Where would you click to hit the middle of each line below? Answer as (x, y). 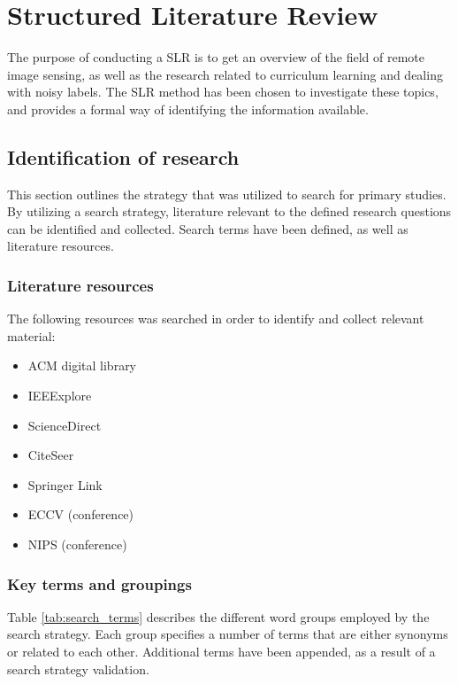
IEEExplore (60, 396)
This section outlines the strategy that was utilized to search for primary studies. (227, 194)
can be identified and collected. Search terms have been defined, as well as (208, 228)
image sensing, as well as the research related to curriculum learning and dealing (225, 74)
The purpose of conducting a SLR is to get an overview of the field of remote (216, 57)
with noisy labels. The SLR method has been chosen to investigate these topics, (223, 92)
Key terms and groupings (99, 583)
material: (31, 335)
